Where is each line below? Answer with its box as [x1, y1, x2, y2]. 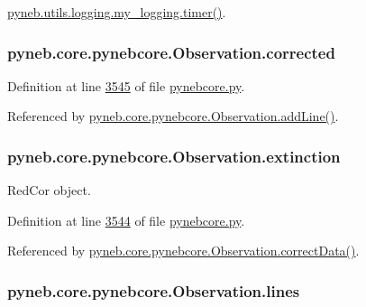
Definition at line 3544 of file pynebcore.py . [7, 210, 245, 229]
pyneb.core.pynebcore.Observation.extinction [7, 144, 341, 167]
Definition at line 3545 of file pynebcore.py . [7, 76, 245, 95]
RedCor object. [7, 181, 91, 200]
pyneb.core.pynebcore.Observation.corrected [7, 41, 335, 63]
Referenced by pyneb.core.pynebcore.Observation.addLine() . [7, 107, 339, 126]
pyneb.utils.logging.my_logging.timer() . [7, 3, 226, 21]
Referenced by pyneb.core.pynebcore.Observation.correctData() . [7, 241, 360, 260]
